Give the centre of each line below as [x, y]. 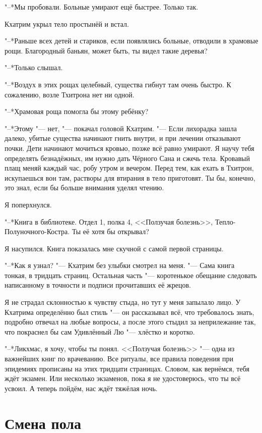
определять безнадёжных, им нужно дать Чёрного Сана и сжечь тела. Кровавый [127, 158]
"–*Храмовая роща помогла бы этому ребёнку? [77, 111]
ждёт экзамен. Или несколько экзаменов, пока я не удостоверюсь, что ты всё [123, 378]
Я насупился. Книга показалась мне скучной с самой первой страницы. [114, 248]
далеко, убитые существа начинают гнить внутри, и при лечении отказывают [123, 138]
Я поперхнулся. [28, 204]
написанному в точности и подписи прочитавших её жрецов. [98, 285]
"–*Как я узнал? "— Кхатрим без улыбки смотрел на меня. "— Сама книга [120, 265]
